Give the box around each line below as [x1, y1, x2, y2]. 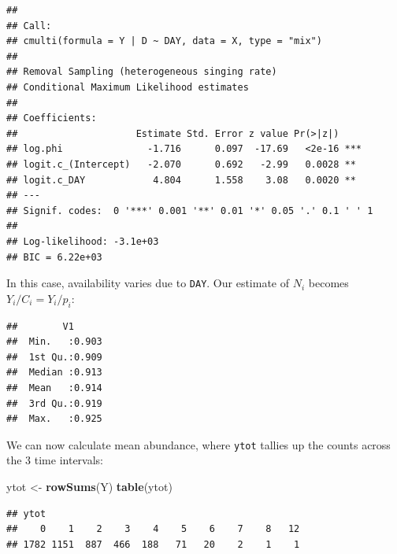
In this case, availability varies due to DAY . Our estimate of [6, 275, 290, 291]
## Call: [6, 20, 52, 31]
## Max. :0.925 [6, 413, 102, 425]
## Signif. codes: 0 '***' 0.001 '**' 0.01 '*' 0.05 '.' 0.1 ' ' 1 [6, 205, 373, 216]
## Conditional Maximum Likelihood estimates [6, 81, 249, 93]
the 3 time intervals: [6, 452, 103, 468]
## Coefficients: [6, 113, 97, 124]
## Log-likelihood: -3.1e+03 [6, 235, 159, 247]
